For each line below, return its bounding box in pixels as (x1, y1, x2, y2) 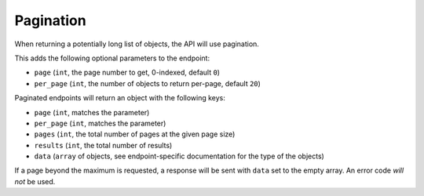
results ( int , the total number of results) (34, 140, 173, 150)
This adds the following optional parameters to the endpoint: (14, 53, 210, 63)
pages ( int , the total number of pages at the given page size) (34, 129, 236, 139)
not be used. (14, 176, 56, 186)
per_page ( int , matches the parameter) (34, 118, 166, 128)
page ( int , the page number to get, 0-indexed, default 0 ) (34, 67, 220, 78)
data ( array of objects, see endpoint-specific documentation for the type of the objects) (34, 151, 325, 161)
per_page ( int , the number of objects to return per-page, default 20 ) (34, 78, 261, 88)
